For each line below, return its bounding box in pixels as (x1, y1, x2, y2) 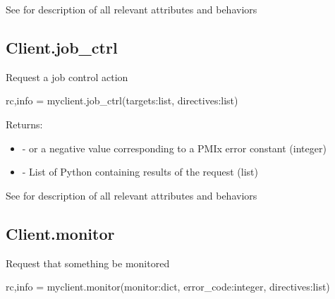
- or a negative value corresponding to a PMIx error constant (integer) (22, 140, 327, 155)
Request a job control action (6, 69, 128, 84)
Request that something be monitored (6, 255, 170, 270)
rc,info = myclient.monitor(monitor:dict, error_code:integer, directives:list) (6, 279, 330, 294)
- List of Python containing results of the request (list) (22, 164, 258, 179)
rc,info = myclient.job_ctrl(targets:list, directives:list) (6, 93, 238, 108)
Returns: (6, 116, 43, 131)
